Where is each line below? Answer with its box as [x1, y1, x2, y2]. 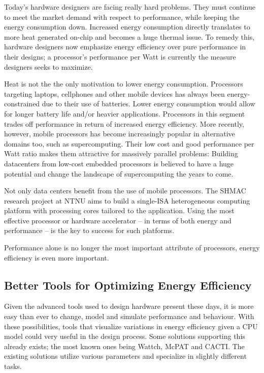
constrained [4, 98, 40, 109]
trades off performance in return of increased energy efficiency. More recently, [4, 118, 244, 129]
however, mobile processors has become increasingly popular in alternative [4, 128, 235, 139]
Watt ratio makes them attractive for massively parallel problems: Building [4, 148, 238, 159]
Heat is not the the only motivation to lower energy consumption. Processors [4, 78, 243, 89]
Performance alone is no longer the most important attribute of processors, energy [4, 242, 260, 253]
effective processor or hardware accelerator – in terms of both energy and [4, 215, 232, 225]
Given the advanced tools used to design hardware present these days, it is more [4, 301, 254, 311]
